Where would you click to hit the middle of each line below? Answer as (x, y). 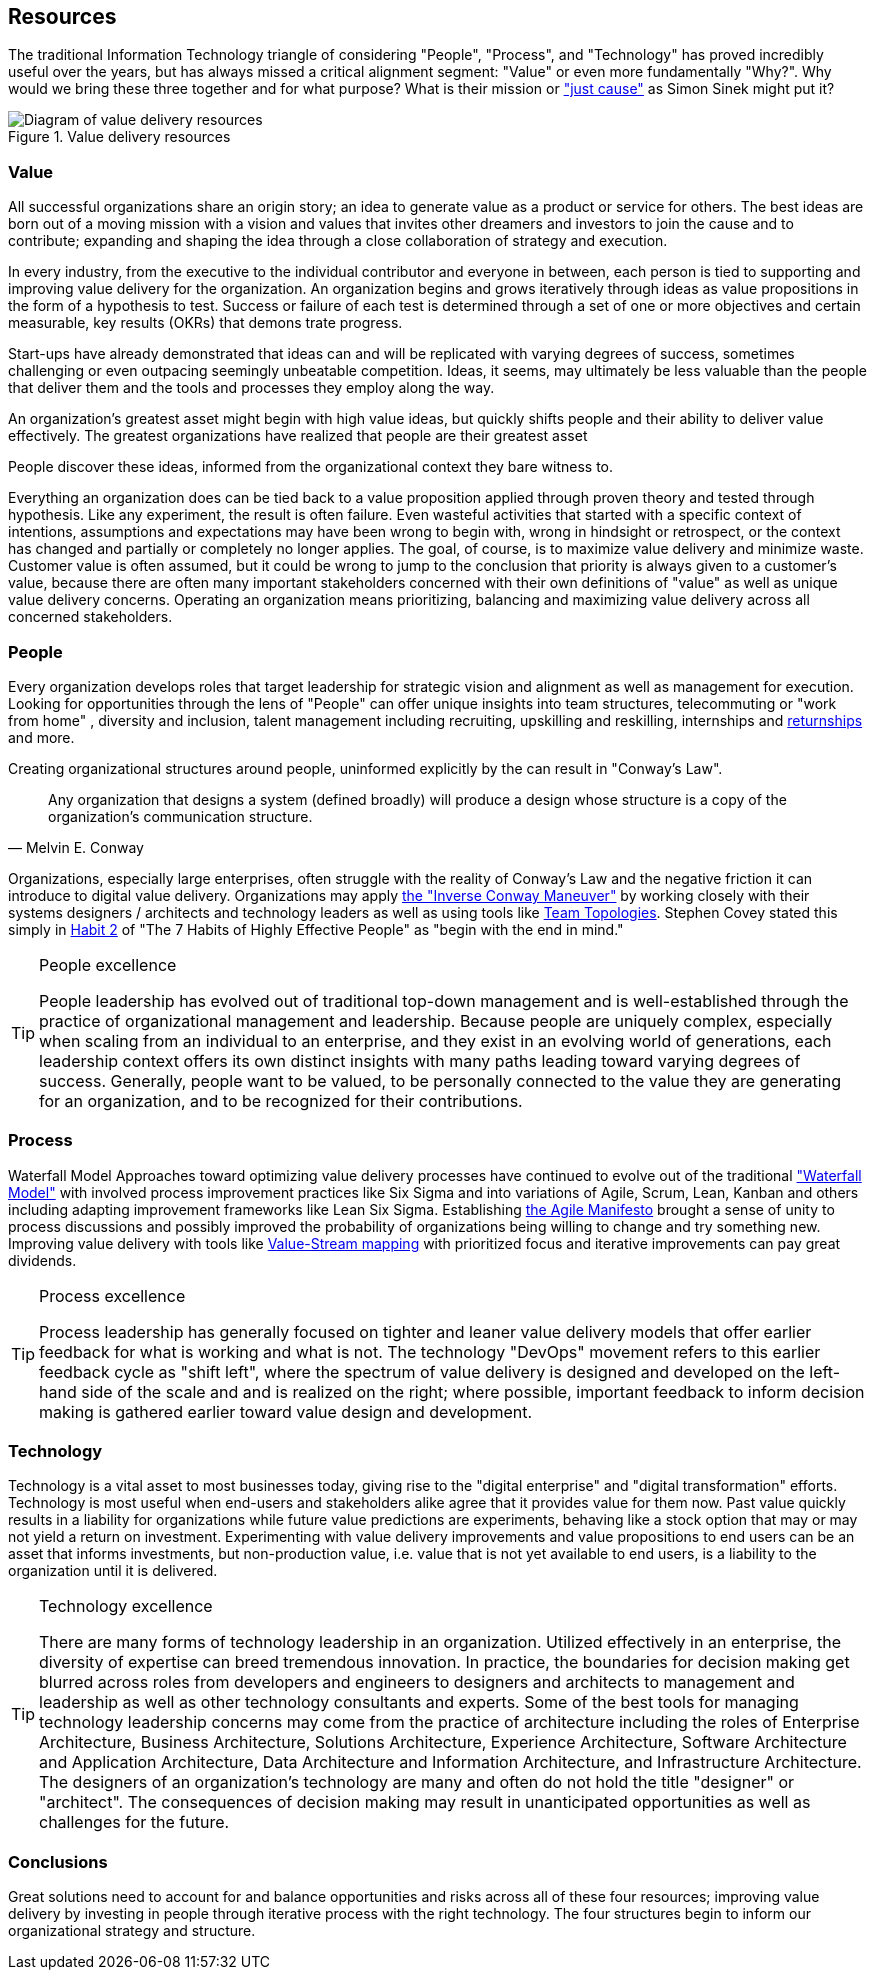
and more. (41, 737)
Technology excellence (126, 1606)
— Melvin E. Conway (76, 847)
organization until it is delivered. (113, 1571)
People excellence (108, 964)
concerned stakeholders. (90, 617)
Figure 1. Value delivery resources (119, 137)
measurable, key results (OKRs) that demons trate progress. (205, 323)
